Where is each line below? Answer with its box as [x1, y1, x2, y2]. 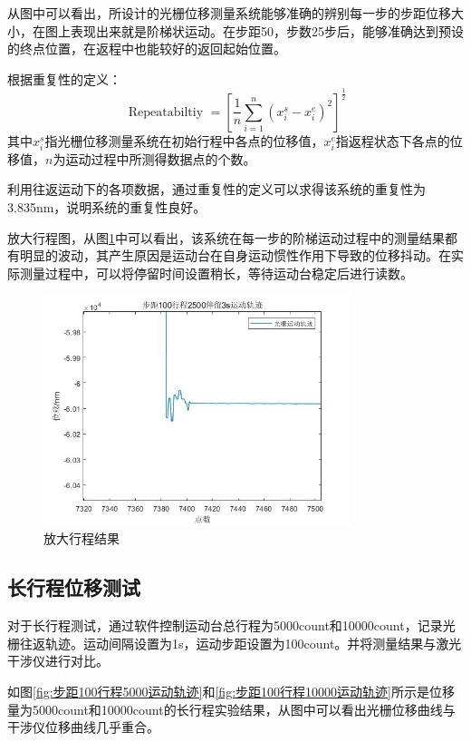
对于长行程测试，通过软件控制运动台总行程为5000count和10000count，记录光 [7, 616, 456, 635]
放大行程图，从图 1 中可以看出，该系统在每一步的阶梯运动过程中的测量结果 [7, 228, 445, 247]
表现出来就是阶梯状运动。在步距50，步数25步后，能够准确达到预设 [70, 21, 464, 40]
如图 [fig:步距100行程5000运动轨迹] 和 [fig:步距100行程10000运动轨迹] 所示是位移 [7, 682, 455, 701]
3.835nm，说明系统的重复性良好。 [7, 198, 207, 217]
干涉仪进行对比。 [7, 651, 109, 670]
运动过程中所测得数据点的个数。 [65, 149, 256, 168]
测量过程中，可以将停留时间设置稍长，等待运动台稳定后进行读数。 [19, 263, 413, 282]
